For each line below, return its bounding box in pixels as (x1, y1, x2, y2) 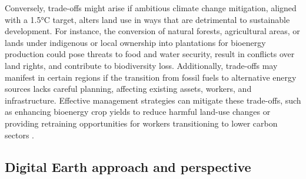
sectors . (5, 128, 34, 141)
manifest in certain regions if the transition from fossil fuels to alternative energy (5, 71, 297, 83)
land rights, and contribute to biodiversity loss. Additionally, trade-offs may (5, 59, 278, 71)
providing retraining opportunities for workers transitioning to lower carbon (5, 117, 278, 129)
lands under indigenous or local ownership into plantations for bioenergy (5, 36, 266, 48)
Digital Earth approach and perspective (5, 157, 251, 175)
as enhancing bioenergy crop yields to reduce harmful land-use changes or (5, 105, 271, 118)
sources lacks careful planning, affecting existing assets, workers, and (5, 82, 252, 95)
